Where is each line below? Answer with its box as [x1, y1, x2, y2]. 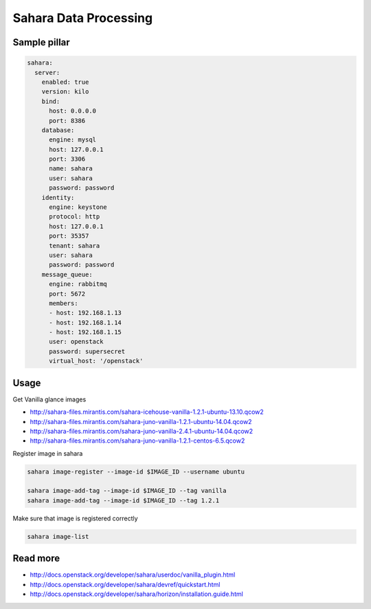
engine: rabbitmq [49, 280, 108, 288]
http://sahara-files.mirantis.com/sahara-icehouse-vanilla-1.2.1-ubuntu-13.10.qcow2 [30, 408, 264, 416]
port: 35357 [49, 232, 89, 240]
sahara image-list [27, 533, 89, 540]
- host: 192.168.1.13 [49, 309, 122, 317]
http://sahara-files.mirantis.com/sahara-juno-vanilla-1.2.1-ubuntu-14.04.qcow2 [30, 417, 252, 425]
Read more [12, 553, 60, 564]
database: [41, 126, 75, 134]
